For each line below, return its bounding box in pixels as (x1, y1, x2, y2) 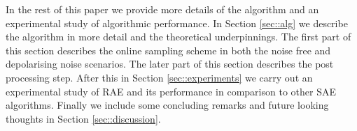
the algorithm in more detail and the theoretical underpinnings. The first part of (6, 29, 351, 44)
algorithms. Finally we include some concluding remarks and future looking (6, 98, 329, 112)
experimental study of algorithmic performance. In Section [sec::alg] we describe (6, 15, 348, 30)
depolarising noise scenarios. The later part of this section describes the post (6, 56, 334, 71)
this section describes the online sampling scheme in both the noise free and (6, 43, 331, 57)
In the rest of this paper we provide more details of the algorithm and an (6, 2, 319, 16)
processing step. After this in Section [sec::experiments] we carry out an (6, 70, 313, 84)
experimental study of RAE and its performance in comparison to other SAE (6, 84, 336, 98)
